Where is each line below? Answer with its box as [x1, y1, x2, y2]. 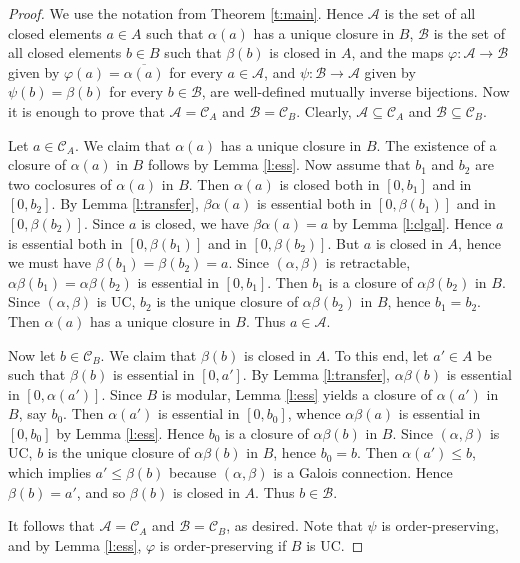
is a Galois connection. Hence [273, 462, 453, 483]
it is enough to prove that [8, 100, 165, 121]
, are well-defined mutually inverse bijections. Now [201, 81, 510, 102]
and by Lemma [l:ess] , [8, 534, 142, 555]
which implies [8, 462, 91, 483]
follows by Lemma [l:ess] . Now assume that [147, 154, 411, 175]
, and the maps [351, 42, 444, 63]
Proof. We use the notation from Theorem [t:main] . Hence [8, 3, 364, 23]
